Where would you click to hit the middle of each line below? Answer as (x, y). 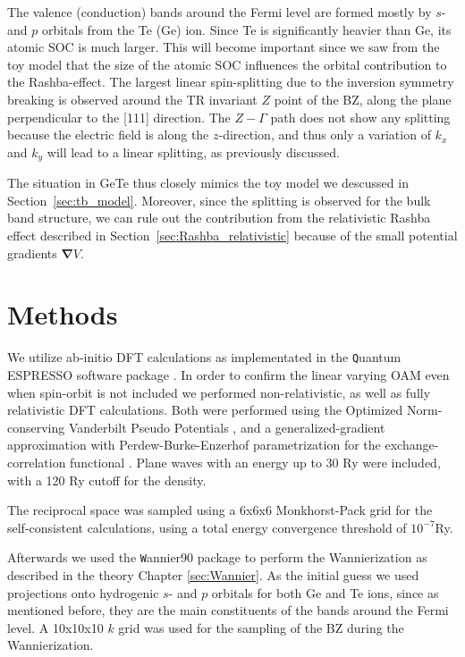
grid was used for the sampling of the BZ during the (261, 627)
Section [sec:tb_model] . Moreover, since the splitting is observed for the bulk (219, 200)
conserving (36, 427)
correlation (37, 462)
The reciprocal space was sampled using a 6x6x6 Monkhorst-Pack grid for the (220, 510)
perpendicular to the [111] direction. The (119, 117)
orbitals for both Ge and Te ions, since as (325, 592)
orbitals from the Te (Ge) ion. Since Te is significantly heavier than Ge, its (246, 29)
